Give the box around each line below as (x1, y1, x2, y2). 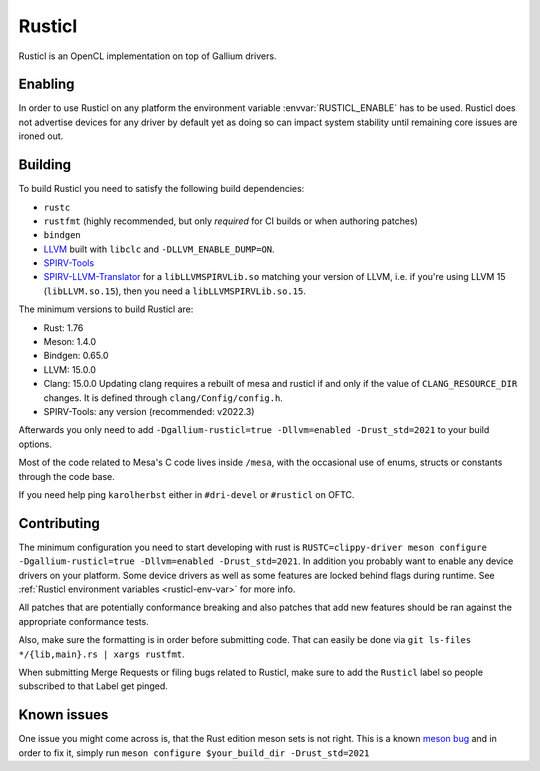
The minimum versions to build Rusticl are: (18, 303, 194, 315)
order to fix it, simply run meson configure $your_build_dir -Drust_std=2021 (18, 746, 370, 759)
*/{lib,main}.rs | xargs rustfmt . (18, 648, 185, 660)
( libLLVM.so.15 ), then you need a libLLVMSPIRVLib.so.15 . (43, 285, 307, 297)
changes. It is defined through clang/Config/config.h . (43, 391, 284, 404)
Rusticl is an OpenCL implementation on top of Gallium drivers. (18, 50, 277, 62)
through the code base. (18, 470, 115, 482)
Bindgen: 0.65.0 (43, 350, 109, 362)
